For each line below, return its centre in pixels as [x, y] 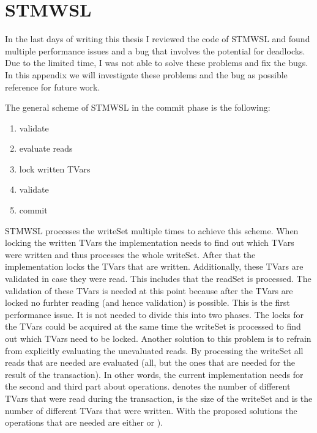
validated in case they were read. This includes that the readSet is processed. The [158, 279]
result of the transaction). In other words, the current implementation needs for [154, 374]
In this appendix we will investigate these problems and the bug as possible [146, 74]
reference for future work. [53, 87]
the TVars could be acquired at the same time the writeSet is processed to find [153, 326]
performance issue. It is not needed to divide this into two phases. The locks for [154, 314]
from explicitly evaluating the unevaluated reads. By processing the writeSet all [154, 350]
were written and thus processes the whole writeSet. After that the [130, 254]
